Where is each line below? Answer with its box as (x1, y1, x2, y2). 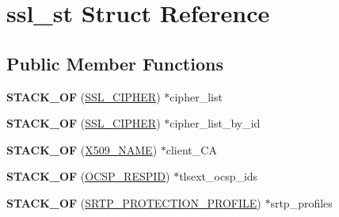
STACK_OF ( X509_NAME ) (6, 141, 158, 158)
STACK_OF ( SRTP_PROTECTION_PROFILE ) (6, 194, 261, 211)
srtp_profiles (270, 194, 333, 211)
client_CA (166, 141, 217, 158)
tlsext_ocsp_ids (179, 168, 258, 185)
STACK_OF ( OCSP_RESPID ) (6, 168, 170, 185)
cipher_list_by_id (169, 115, 261, 131)
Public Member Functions (6, 51, 223, 75)
